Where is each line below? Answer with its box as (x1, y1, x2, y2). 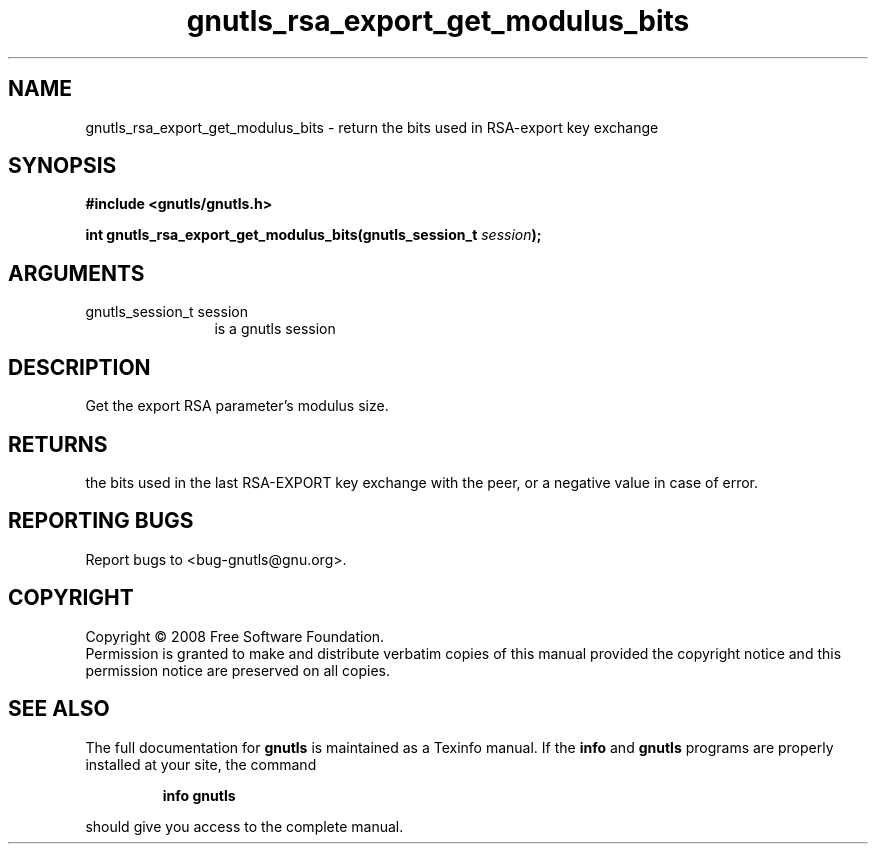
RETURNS (8, 431, 108, 457)
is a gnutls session (214, 320, 336, 338)
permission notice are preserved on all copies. (85, 661, 390, 679)
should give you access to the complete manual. (85, 817, 404, 835)
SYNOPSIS (8, 153, 117, 179)
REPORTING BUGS (8, 508, 194, 534)
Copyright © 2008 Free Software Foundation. (85, 627, 385, 645)
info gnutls (162, 786, 236, 804)
